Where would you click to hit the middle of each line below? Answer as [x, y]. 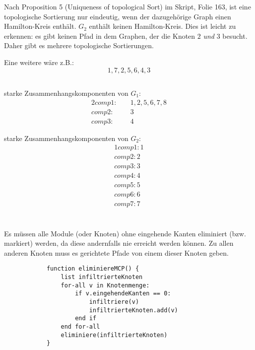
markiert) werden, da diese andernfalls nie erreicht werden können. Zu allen [119, 243]
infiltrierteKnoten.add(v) [133, 310]
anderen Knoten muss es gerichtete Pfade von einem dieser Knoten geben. [116, 252]
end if [86, 318]
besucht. [235, 35]
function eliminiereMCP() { [93, 269]
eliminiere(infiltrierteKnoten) [114, 335]
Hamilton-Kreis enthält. [40, 26]
